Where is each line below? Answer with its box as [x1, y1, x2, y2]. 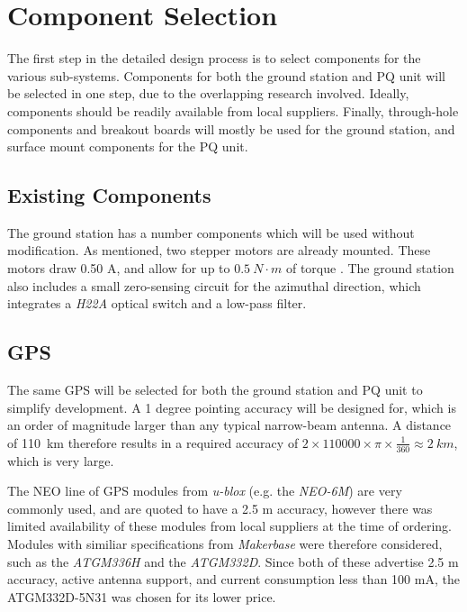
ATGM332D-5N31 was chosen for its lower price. [7, 587, 276, 606]
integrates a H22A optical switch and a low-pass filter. [7, 294, 307, 313]
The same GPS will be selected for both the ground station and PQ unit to [7, 380, 423, 399]
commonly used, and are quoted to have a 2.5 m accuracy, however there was [7, 498, 433, 517]
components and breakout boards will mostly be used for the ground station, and [7, 119, 455, 138]
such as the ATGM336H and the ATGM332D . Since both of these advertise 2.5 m [7, 552, 459, 571]
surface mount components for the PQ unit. [7, 137, 248, 156]
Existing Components [7, 181, 211, 209]
